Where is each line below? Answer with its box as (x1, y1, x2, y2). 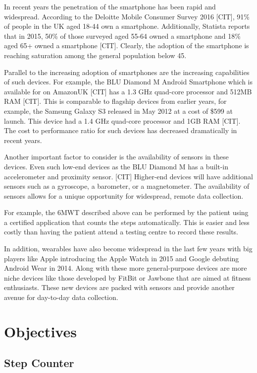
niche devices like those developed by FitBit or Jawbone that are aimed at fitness (4, 272, 251, 283)
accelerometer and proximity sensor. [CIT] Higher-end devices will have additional (4, 171, 253, 181)
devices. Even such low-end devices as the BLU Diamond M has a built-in (4, 161, 229, 171)
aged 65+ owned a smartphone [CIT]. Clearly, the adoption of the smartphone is (4, 40, 249, 51)
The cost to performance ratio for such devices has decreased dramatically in (4, 125, 237, 136)
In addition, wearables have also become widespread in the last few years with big (4, 243, 253, 254)
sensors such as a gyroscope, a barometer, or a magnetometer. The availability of (4, 181, 250, 191)
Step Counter (4, 355, 74, 371)
